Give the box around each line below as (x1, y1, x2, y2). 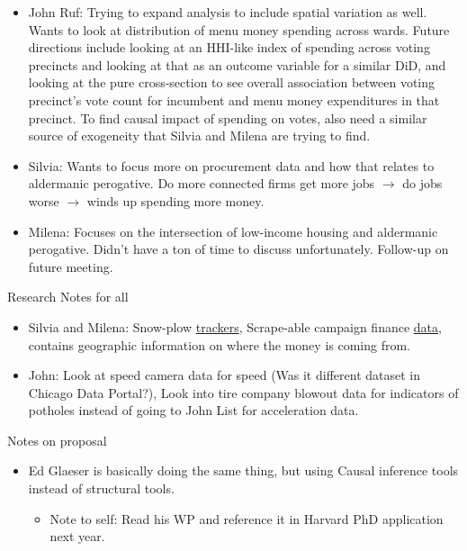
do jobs (402, 174, 443, 193)
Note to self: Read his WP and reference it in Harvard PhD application (49, 509, 444, 528)
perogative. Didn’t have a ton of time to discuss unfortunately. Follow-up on (28, 239, 449, 258)
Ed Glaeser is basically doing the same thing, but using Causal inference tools (28, 461, 459, 480)
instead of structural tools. (28, 479, 175, 498)
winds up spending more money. (86, 191, 265, 210)
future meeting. (28, 257, 113, 275)
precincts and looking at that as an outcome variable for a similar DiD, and (28, 55, 446, 74)
